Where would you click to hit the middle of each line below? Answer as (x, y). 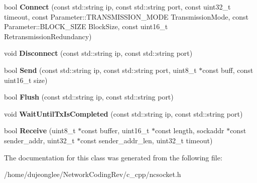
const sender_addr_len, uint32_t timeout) (147, 140)
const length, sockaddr (189, 130)
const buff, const (228, 70)
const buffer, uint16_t (115, 130)
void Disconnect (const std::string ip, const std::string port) (98, 53)
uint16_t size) (26, 80)
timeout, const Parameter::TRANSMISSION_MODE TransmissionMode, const (126, 16)
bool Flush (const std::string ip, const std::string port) (89, 97)
